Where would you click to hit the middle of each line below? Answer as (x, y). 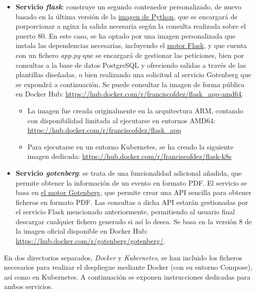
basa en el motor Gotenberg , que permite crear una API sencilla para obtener (133, 192)
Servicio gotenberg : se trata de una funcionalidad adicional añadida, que (129, 172)
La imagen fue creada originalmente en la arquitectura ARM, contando (135, 110)
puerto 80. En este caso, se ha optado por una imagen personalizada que (126, 35)
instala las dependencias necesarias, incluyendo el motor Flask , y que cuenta (131, 45)
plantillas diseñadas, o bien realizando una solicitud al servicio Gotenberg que (133, 74)
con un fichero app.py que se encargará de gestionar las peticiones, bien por (130, 55)
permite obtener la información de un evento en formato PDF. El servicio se (131, 182)
